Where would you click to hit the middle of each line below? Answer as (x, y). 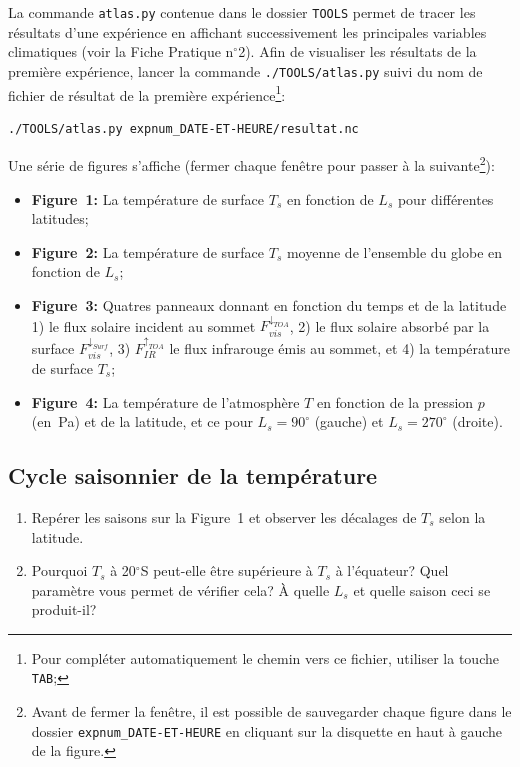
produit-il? (64, 609)
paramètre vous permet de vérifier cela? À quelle (180, 589)
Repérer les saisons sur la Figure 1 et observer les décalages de (224, 516)
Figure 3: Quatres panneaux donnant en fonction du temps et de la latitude (269, 304)
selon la (462, 516)
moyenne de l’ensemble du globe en (394, 251)
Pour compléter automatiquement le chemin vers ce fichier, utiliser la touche (265, 657)
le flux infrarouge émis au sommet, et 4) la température (339, 347)
